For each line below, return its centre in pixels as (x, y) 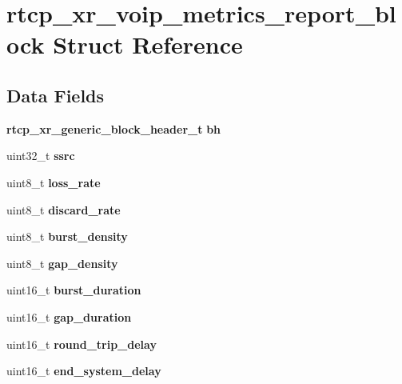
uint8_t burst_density (67, 236)
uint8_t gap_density (62, 263)
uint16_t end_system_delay (84, 371)
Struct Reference (148, 44)
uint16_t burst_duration (74, 290)
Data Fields (56, 95)
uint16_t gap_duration (69, 316)
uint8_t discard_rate (64, 209)
